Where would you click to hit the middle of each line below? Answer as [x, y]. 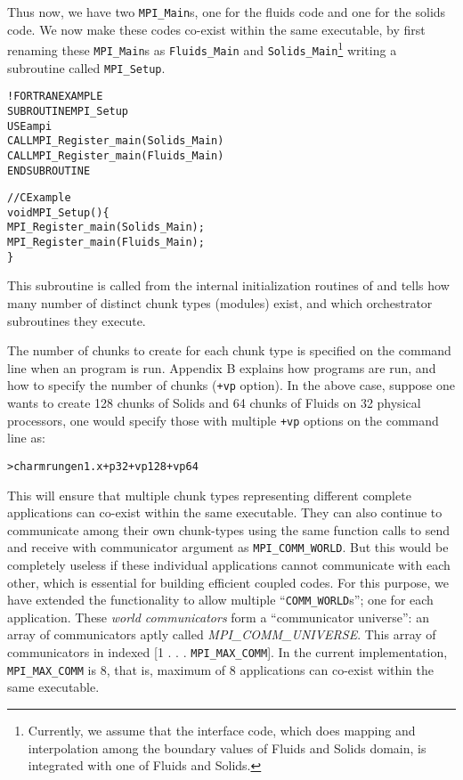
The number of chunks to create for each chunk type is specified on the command [229, 350]
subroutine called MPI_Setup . [86, 67]
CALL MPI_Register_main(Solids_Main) [116, 141]
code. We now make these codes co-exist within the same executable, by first [216, 29]
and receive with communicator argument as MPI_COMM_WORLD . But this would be [228, 547]
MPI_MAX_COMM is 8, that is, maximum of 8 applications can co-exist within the [220, 669]
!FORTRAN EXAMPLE [55, 97]
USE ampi [30, 126]
